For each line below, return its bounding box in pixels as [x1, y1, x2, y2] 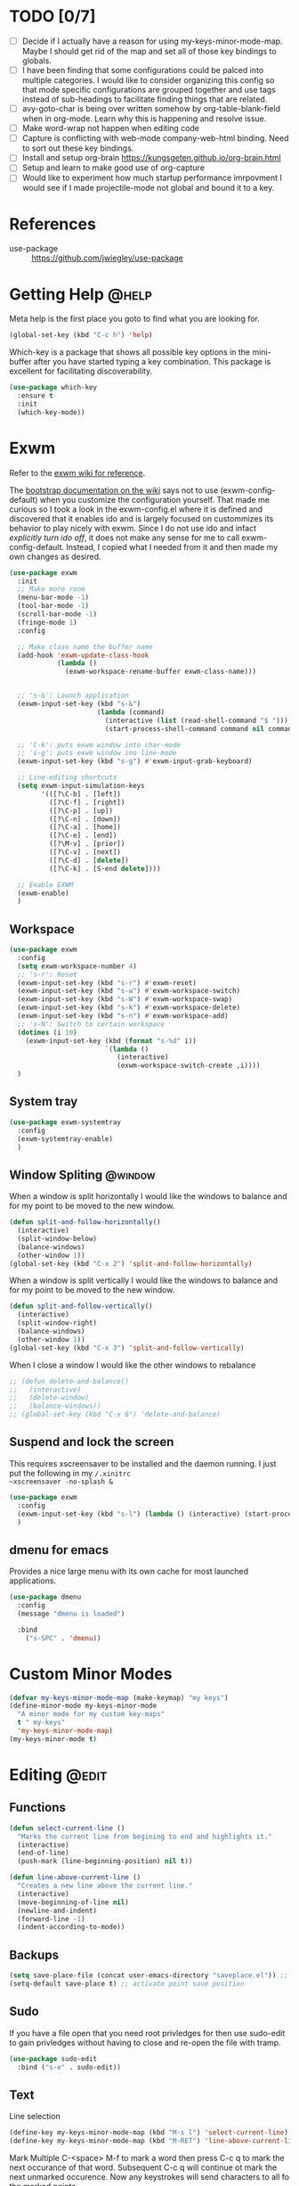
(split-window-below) [17, 1234, 98, 1243]
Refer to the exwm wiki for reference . [9, 467, 146, 478]
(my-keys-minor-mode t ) [9, 1734, 98, 1744]
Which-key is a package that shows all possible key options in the [9, 347, 251, 357]
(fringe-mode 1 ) [17, 618, 77, 627]
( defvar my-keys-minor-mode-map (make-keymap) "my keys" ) [9, 1693, 229, 1702]
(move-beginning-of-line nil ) [17, 1897, 129, 1907]
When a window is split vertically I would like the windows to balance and [9, 1275, 279, 1286]
